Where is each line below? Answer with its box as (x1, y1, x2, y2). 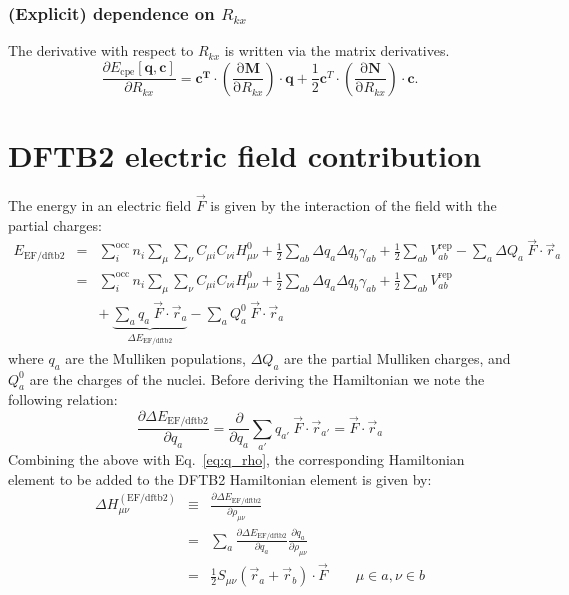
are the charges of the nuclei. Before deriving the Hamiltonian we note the (29, 368, 485, 389)
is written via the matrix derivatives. (224, 40, 450, 61)
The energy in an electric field (8, 195, 192, 216)
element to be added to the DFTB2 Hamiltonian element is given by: (8, 468, 432, 489)
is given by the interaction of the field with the (210, 195, 497, 216)
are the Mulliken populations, (65, 347, 246, 368)
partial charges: (8, 214, 102, 235)
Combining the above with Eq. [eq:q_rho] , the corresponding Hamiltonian (8, 449, 465, 470)
